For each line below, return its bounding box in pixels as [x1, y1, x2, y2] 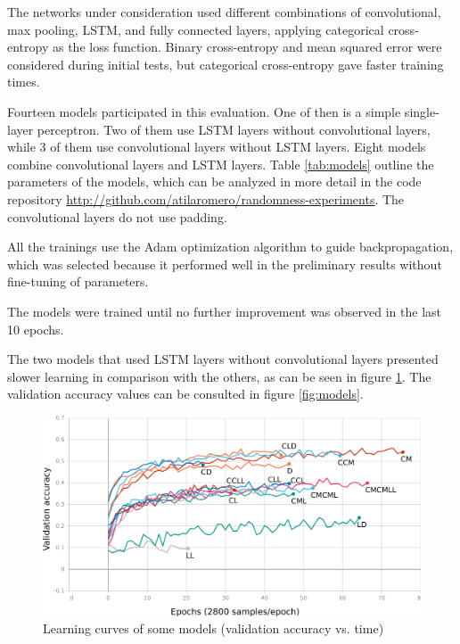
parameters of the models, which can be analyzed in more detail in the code [7, 172, 422, 191]
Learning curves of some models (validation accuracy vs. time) [43, 619, 384, 638]
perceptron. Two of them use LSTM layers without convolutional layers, [37, 120, 431, 138]
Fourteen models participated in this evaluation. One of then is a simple [7, 102, 401, 120]
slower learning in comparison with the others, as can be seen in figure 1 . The [7, 367, 431, 385]
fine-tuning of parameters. [7, 272, 149, 291]
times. [7, 72, 40, 91]
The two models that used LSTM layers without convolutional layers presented [7, 350, 439, 368]
